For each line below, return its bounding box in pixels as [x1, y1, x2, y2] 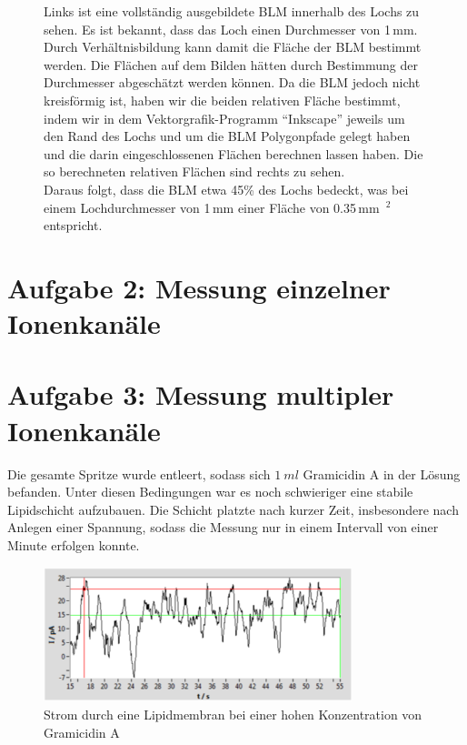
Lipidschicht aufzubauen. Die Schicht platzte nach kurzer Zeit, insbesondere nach [7, 499, 459, 518]
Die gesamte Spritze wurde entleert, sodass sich [7, 464, 271, 483]
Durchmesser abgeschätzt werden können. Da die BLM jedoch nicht [44, 73, 421, 92]
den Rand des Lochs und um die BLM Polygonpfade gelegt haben [44, 126, 411, 146]
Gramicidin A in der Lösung [303, 464, 461, 483]
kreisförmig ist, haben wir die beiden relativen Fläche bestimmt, [44, 90, 401, 109]
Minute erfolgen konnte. [7, 535, 140, 554]
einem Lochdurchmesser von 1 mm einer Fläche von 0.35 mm [44, 197, 380, 216]
